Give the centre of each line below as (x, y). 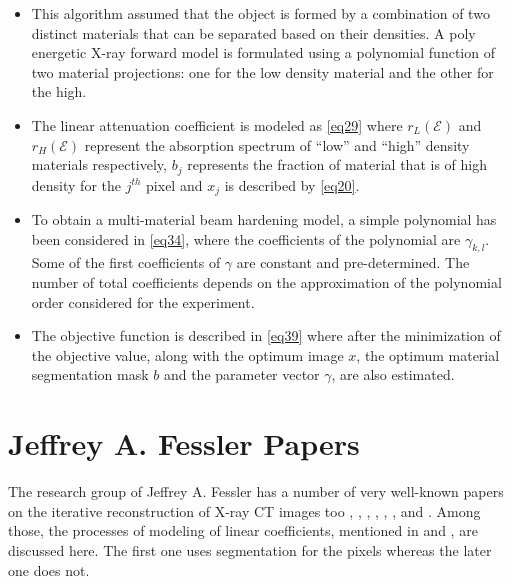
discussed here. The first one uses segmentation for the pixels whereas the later (250, 549)
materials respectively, (99, 164)
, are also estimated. (393, 374)
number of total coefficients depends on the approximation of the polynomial (266, 282)
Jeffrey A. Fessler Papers (184, 443)
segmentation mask (90, 374)
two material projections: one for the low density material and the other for (262, 71)
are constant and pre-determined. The (353, 262)
